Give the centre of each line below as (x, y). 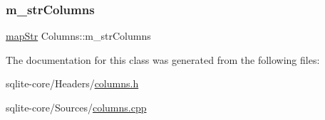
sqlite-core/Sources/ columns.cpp (76, 107)
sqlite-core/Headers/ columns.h (72, 83)
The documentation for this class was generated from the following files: (163, 59)
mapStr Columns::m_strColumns (78, 36)
